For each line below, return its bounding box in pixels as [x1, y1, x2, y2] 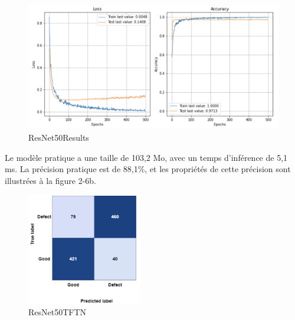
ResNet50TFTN [28, 306, 87, 318]
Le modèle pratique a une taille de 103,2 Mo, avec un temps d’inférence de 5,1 [5, 151, 288, 163]
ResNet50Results [28, 131, 89, 143]
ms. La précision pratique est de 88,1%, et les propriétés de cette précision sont [5, 163, 291, 175]
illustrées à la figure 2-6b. [5, 174, 97, 186]
